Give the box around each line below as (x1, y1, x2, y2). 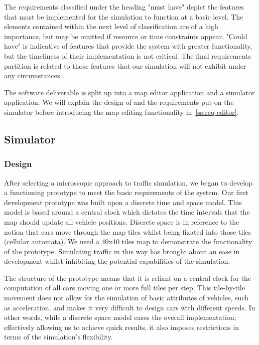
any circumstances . (4, 70, 64, 81)
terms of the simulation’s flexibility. (4, 331, 113, 342)
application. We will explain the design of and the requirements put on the (4, 97, 234, 107)
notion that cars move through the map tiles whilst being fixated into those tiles (4, 226, 251, 237)
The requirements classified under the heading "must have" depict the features (4, 2, 244, 12)
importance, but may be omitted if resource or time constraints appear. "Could (4, 31, 247, 41)
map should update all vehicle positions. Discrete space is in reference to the (4, 216, 239, 227)
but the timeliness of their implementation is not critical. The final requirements (4, 50, 251, 61)
